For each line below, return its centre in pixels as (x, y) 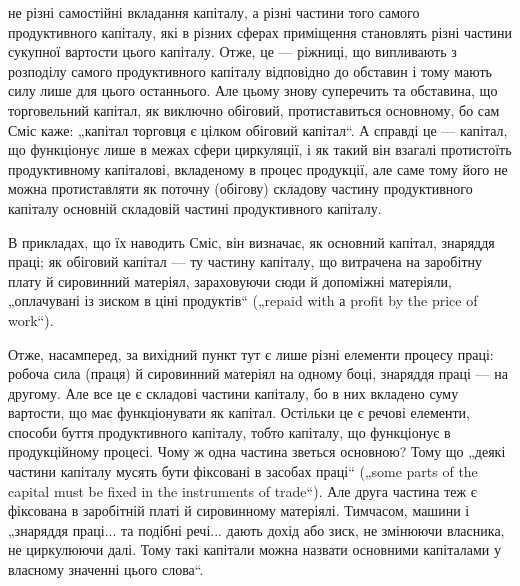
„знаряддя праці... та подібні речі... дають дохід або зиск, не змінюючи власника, (256, 529)
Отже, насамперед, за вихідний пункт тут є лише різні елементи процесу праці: (251, 353)
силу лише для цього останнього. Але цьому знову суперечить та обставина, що (253, 90)
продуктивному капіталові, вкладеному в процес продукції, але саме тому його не (258, 168)
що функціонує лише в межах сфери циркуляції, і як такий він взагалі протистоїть (260, 149)
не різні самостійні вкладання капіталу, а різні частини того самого (214, 12)
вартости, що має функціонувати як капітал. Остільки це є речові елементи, (239, 412)
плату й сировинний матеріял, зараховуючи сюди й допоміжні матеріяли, (230, 280)
